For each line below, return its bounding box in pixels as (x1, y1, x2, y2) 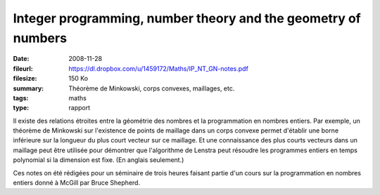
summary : (13, 84, 44, 93)
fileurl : (13, 64, 33, 73)
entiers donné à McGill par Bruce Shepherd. (13, 179, 141, 187)
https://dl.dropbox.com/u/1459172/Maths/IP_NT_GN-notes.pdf (68, 64, 249, 73)
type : (13, 104, 30, 112)
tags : (13, 93, 29, 102)
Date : (13, 55, 30, 63)
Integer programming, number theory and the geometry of (13, 11, 362, 26)
